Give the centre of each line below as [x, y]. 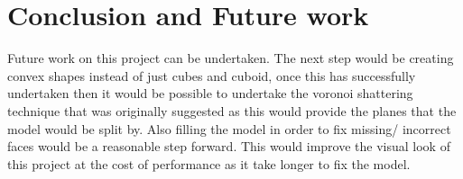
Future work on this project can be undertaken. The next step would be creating [231, 58]
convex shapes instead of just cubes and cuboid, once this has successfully [212, 75]
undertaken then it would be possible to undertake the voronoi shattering [210, 93]
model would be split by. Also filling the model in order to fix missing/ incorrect [229, 128]
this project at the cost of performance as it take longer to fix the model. [209, 163]
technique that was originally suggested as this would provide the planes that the [232, 110]
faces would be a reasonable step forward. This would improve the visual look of [229, 146]
